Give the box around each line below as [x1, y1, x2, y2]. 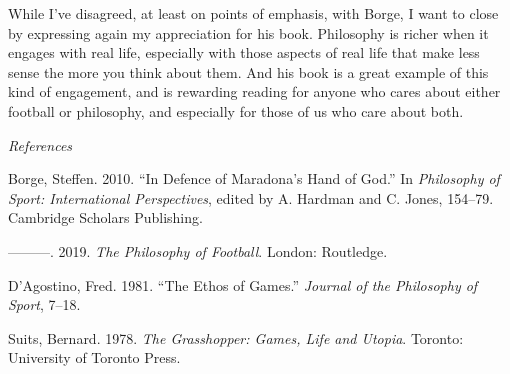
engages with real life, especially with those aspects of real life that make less [8, 42, 480, 63]
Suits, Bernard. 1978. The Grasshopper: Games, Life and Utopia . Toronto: [8, 327, 464, 348]
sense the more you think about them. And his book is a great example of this [8, 61, 489, 82]
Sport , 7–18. [8, 294, 81, 315]
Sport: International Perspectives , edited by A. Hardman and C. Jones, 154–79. [8, 187, 494, 208]
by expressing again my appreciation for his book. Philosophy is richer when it [8, 22, 489, 43]
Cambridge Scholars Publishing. [8, 207, 203, 228]
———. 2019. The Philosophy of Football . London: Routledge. [8, 240, 388, 261]
